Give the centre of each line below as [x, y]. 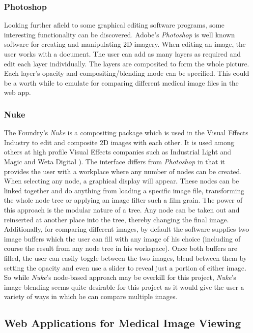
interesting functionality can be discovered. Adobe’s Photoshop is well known [119, 34]
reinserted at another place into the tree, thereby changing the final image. [116, 219]
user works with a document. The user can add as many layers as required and [123, 54]
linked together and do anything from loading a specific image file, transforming [124, 190]
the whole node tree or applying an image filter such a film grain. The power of [123, 200]
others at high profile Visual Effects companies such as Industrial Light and [118, 152]
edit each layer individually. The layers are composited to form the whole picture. [126, 63]
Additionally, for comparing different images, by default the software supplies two [126, 229]
